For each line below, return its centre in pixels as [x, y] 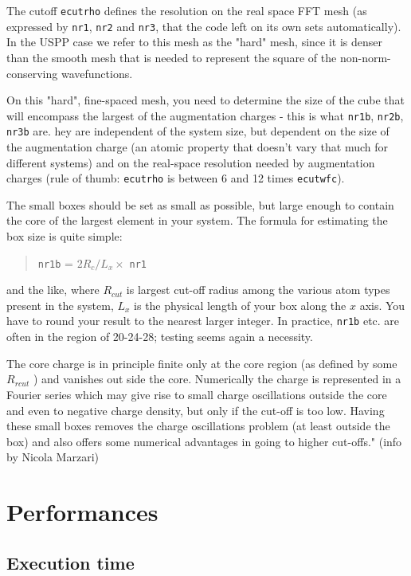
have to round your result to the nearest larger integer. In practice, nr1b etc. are [203, 321]
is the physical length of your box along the [240, 305]
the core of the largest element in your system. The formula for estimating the [197, 220]
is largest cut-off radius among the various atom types [258, 290]
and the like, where [53, 290]
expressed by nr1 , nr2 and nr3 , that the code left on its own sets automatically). [204, 26]
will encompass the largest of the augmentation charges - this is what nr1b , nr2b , [205, 115]
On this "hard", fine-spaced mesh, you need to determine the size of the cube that [206, 100]
